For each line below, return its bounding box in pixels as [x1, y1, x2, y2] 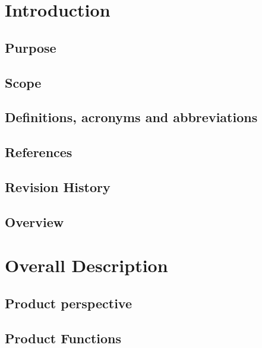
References [5, 143, 72, 161]
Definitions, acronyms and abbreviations [5, 108, 258, 126]
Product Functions [5, 328, 122, 347]
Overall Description [5, 253, 168, 277]
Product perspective [5, 293, 132, 312]
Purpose [5, 38, 56, 56]
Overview [5, 212, 64, 231]
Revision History [5, 177, 111, 196]
